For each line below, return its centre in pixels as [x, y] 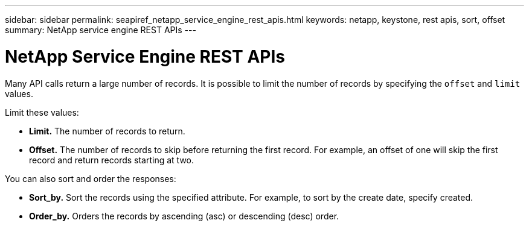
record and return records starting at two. [112, 160]
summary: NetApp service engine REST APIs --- [101, 30]
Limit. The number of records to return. [107, 131]
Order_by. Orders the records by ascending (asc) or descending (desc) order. [184, 216]
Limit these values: [42, 112]
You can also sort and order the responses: [91, 178]
